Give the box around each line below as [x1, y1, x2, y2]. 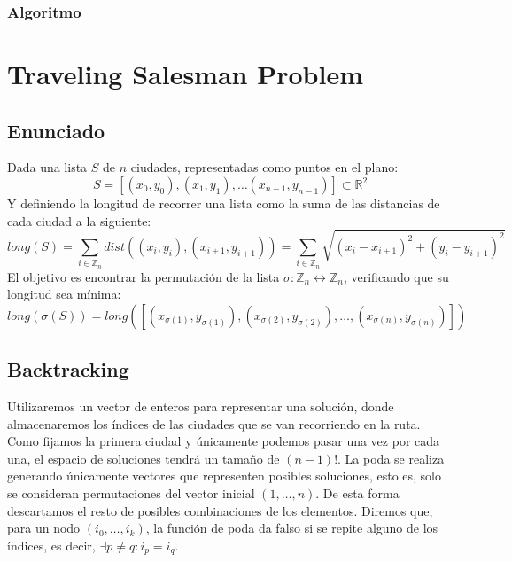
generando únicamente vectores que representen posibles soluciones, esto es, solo [7, 466, 441, 485]
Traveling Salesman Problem [7, 56, 363, 92]
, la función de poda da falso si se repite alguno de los [145, 519, 438, 537]
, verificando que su [343, 267, 449, 285]
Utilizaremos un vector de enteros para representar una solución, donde [7, 396, 394, 415]
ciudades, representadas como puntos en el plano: [130, 158, 399, 176]
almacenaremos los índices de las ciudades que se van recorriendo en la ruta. [7, 414, 421, 433]
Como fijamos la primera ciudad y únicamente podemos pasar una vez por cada [7, 432, 440, 450]
